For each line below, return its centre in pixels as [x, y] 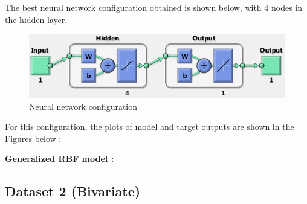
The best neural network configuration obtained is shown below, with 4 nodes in [153, 7]
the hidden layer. [36, 19]
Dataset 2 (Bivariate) [73, 191]
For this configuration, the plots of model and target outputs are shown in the [150, 126]
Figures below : [33, 138]
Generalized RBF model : [60, 158]
